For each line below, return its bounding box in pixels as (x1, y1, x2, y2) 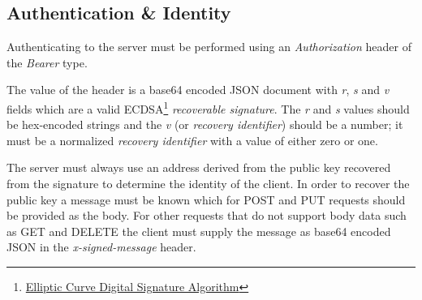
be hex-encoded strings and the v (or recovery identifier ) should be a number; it (6, 116, 403, 133)
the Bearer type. (6, 54, 88, 71)
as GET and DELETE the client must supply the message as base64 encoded (6, 222, 391, 239)
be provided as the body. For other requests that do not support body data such (6, 207, 407, 224)
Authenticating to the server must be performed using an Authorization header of (6, 38, 411, 55)
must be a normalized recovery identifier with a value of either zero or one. (6, 131, 378, 148)
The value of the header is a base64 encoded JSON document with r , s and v (6, 81, 390, 98)
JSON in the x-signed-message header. (6, 238, 196, 255)
